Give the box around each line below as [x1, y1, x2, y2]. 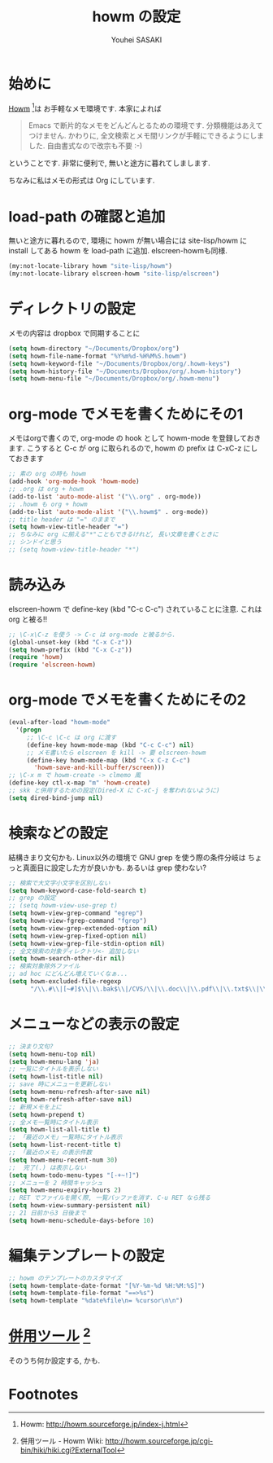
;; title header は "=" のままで [8, 515, 115, 524]
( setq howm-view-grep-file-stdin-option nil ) [8, 939, 165, 947]
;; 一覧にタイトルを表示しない [8, 1065, 99, 1074]
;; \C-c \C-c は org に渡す [26, 733, 117, 741]
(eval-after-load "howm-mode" [8, 718, 111, 727]
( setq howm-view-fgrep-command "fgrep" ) [8, 917, 148, 925]
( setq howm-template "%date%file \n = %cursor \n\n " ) [8, 1297, 184, 1305]
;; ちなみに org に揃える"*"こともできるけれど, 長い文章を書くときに [8, 530, 219, 538]
